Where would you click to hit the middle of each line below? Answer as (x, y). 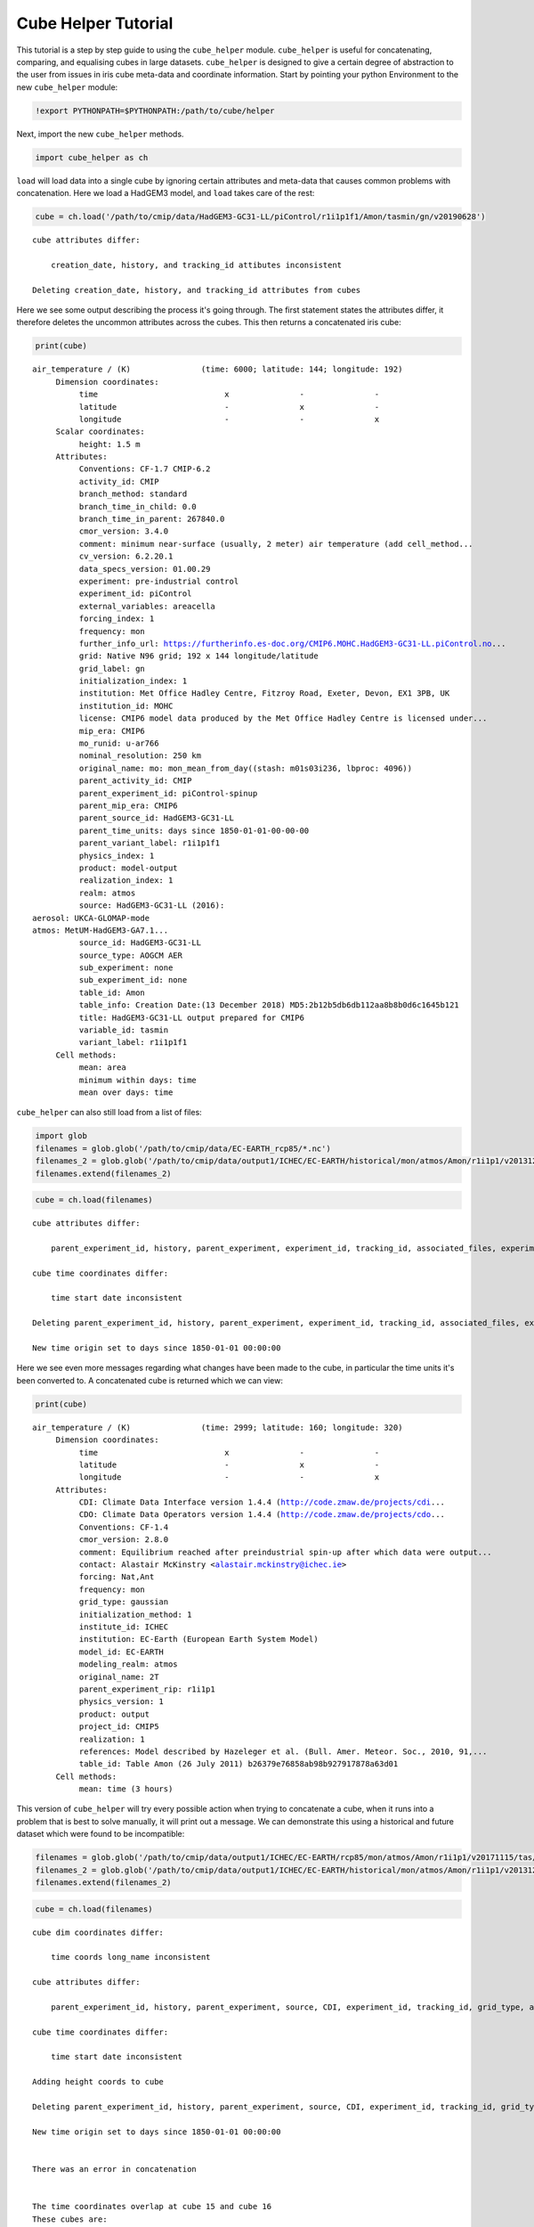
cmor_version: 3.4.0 (124, 531)
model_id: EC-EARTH (121, 1652)
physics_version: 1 (121, 1702)
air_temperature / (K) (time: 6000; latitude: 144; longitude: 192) (218, 369)
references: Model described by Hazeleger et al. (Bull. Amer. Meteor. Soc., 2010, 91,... (283, 1751)
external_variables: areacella (147, 606)
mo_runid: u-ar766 (119, 743)
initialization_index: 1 (133, 681)
